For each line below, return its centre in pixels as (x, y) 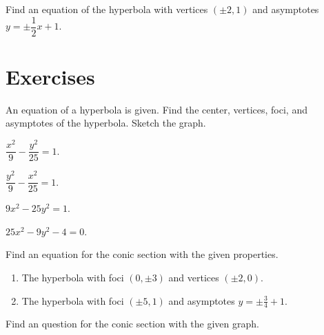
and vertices (194, 278)
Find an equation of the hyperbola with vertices (107, 9)
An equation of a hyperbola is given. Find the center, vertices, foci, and (156, 109)
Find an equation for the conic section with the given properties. (142, 254)
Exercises (50, 76)
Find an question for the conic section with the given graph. (132, 324)
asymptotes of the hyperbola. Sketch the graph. (106, 123)
